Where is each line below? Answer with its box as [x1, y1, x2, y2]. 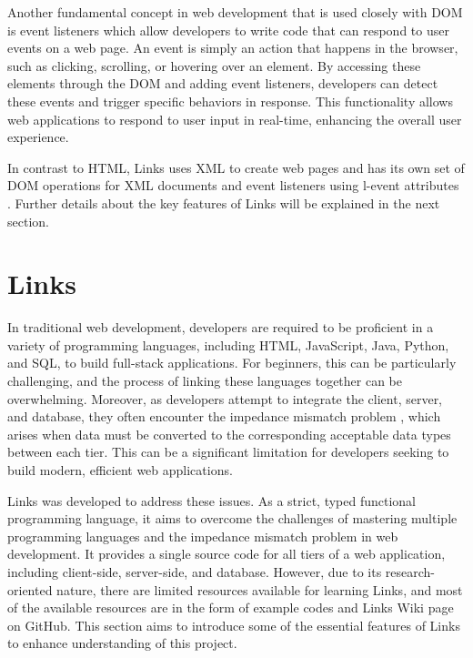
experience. [7, 127, 69, 147]
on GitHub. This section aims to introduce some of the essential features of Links [7, 615, 460, 634]
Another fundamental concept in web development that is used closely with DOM [7, 3, 463, 21]
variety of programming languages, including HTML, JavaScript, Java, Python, [7, 335, 449, 354]
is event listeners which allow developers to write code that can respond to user [7, 20, 449, 39]
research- [385, 562, 436, 581]
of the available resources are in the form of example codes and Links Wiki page [7, 598, 454, 617]
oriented [7, 580, 53, 599]
